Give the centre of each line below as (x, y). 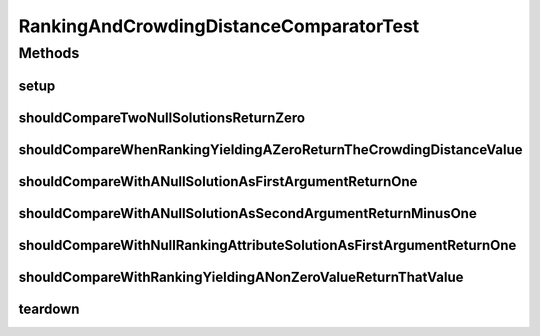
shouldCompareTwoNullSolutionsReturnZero (161, 117)
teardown (49, 308)
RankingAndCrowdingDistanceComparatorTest (219, 26)
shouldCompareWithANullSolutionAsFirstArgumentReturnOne (218, 181)
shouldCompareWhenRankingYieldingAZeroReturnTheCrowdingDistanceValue (271, 149)
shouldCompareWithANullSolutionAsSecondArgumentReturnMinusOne (247, 213)
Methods (49, 53)
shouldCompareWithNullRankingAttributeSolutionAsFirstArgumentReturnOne (267, 245)
